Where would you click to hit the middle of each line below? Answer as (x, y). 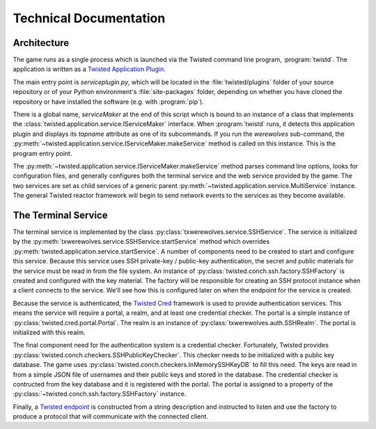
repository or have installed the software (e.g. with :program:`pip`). (109, 102)
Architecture (41, 43)
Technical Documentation (89, 18)
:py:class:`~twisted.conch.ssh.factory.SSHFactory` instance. (100, 394)
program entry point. (42, 153)
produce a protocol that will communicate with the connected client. (111, 416)
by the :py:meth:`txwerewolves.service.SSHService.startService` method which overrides (141, 242)
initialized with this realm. (49, 332)
